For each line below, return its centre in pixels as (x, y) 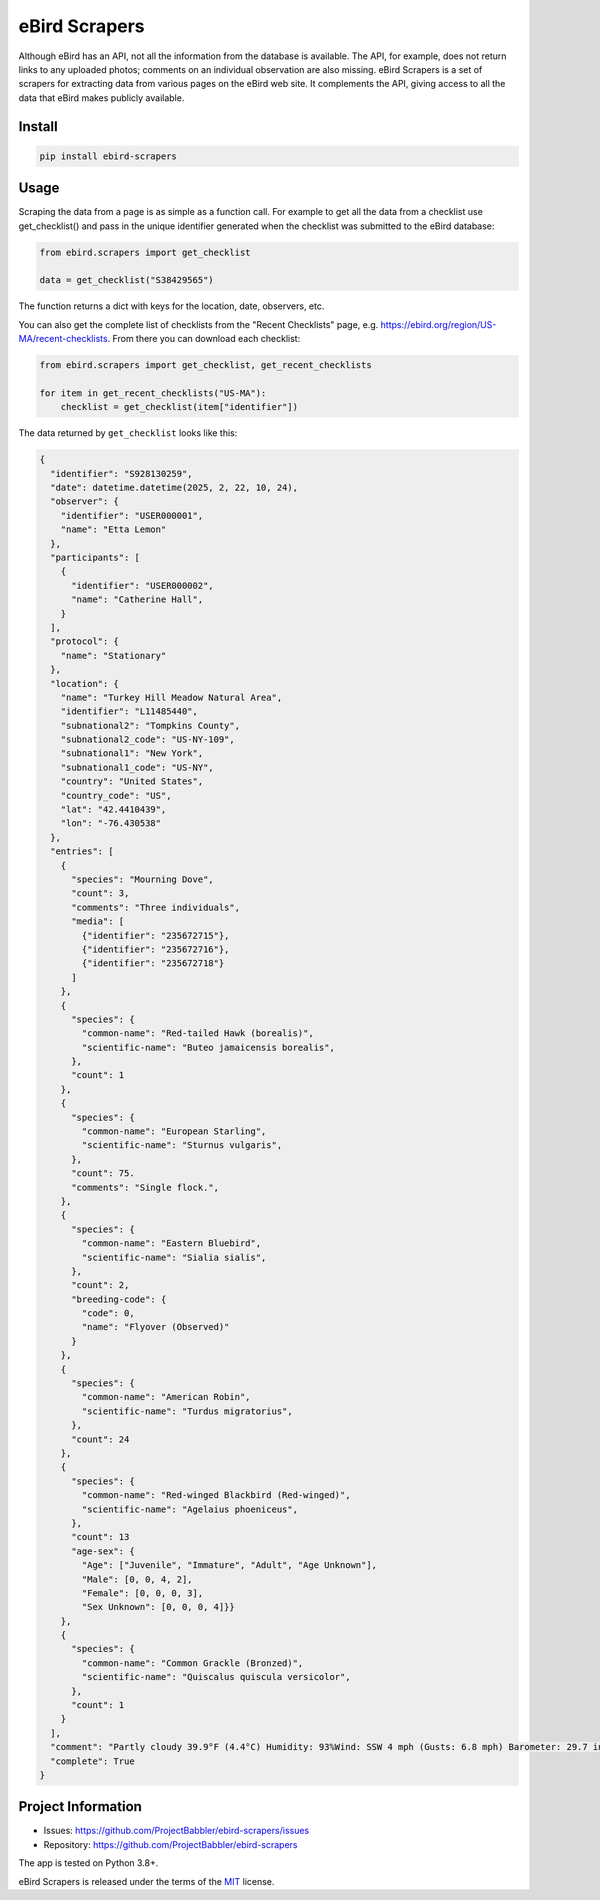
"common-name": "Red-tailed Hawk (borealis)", (197, 1033)
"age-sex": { (103, 1551)
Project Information (80, 1806)
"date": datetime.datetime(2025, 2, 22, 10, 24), (174, 488)
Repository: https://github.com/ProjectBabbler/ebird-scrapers (170, 1844)
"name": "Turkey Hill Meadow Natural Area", (171, 697)
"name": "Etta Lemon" (113, 529)
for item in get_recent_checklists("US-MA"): (153, 393)
